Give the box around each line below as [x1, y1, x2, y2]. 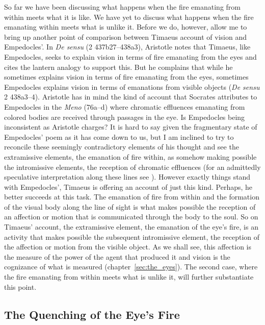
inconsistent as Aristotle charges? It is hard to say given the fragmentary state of [4, 121, 257, 132]
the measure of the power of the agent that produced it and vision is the [4, 251, 230, 262]
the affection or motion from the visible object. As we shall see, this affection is [4, 241, 252, 252]
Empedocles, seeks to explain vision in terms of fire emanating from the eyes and [4, 51, 257, 62]
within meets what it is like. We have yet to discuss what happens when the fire [4, 11, 254, 22]
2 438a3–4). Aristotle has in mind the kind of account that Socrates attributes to [4, 91, 257, 102]
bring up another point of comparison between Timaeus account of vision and [4, 31, 247, 42]
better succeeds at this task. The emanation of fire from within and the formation [4, 191, 259, 202]
